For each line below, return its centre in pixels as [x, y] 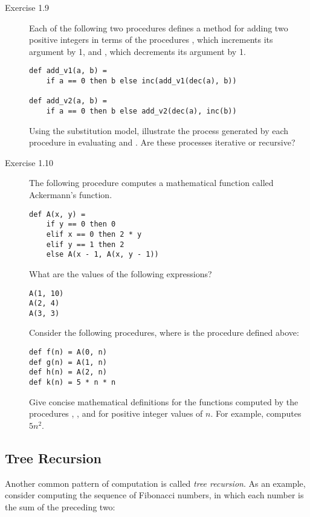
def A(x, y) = [57, 214]
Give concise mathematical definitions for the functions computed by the [164, 401]
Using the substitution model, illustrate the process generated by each [159, 130]
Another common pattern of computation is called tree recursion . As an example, [155, 483]
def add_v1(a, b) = [68, 71]
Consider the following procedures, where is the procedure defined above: [164, 332]
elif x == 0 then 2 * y [94, 234]
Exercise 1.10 [29, 162]
